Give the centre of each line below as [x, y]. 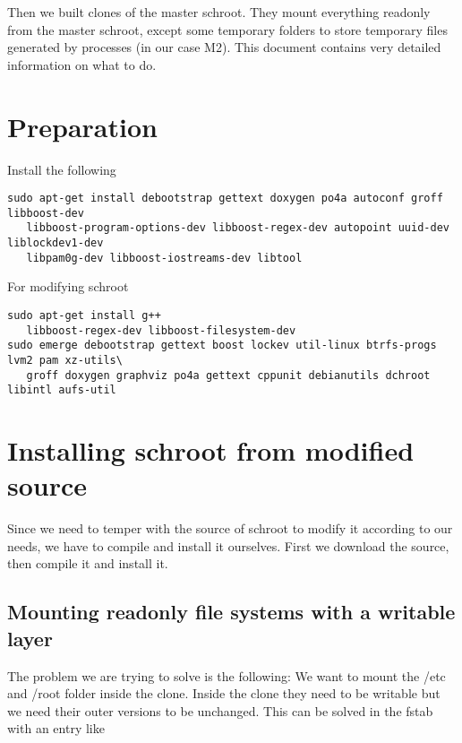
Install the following [62, 169]
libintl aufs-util [62, 390]
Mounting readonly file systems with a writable [231, 612]
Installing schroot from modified [211, 450]
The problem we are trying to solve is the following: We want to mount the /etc [227, 675]
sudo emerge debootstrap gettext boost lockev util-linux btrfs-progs [222, 346]
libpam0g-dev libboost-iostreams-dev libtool [164, 258]
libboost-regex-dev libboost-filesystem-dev [161, 330]
